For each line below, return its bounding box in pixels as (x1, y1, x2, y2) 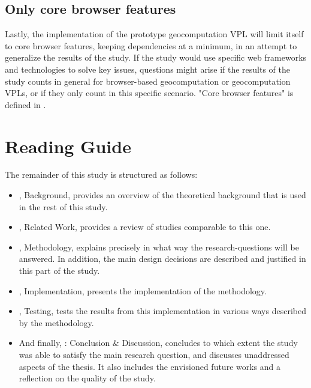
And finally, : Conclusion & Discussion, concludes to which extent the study (19, 336, 298, 349)
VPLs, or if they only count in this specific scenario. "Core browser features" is (5, 86, 294, 99)
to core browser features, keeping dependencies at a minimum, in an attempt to (5, 39, 297, 52)
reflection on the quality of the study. (19, 372, 156, 384)
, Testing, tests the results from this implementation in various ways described (19, 305, 306, 317)
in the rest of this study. (19, 200, 108, 213)
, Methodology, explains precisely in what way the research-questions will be (19, 240, 299, 253)
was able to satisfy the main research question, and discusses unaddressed (19, 348, 289, 361)
